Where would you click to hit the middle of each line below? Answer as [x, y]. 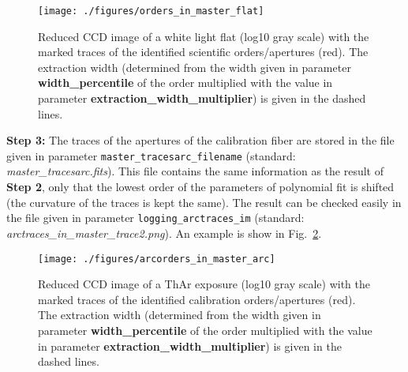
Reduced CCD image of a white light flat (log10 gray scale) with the [204, 36]
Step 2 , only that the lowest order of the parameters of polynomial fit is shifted [200, 187]
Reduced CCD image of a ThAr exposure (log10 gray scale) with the [204, 284]
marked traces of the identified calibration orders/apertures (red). [197, 299]
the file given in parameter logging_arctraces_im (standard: [155, 218]
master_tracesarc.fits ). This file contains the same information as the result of [195, 171]
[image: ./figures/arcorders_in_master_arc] [157, 259]
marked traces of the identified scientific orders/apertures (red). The [203, 52]
